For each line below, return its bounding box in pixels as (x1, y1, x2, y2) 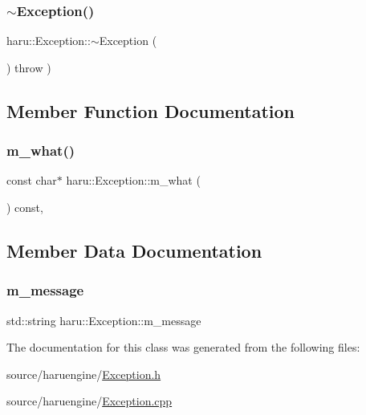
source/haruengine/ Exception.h (6, 365, 161, 382)
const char (6, 172, 57, 189)
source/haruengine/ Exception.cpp (6, 393, 173, 409)
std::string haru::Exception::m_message (6, 311, 201, 328)
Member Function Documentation (6, 98, 295, 123)
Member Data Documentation (6, 238, 262, 262)
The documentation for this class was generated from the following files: (6, 339, 360, 356)
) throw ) (6, 59, 51, 75)
